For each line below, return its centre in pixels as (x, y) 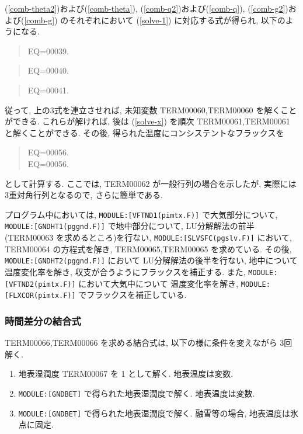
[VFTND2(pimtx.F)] (40, 284)
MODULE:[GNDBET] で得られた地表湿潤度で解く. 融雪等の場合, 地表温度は (154, 413)
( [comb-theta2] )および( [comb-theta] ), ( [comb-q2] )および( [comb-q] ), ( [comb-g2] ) (147, 8)
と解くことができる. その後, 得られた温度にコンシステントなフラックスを (144, 132)
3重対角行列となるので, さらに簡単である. (84, 195)
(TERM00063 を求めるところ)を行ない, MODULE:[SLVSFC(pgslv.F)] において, (148, 237)
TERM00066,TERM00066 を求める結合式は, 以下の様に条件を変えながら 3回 (149, 343)
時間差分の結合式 (43, 320)
